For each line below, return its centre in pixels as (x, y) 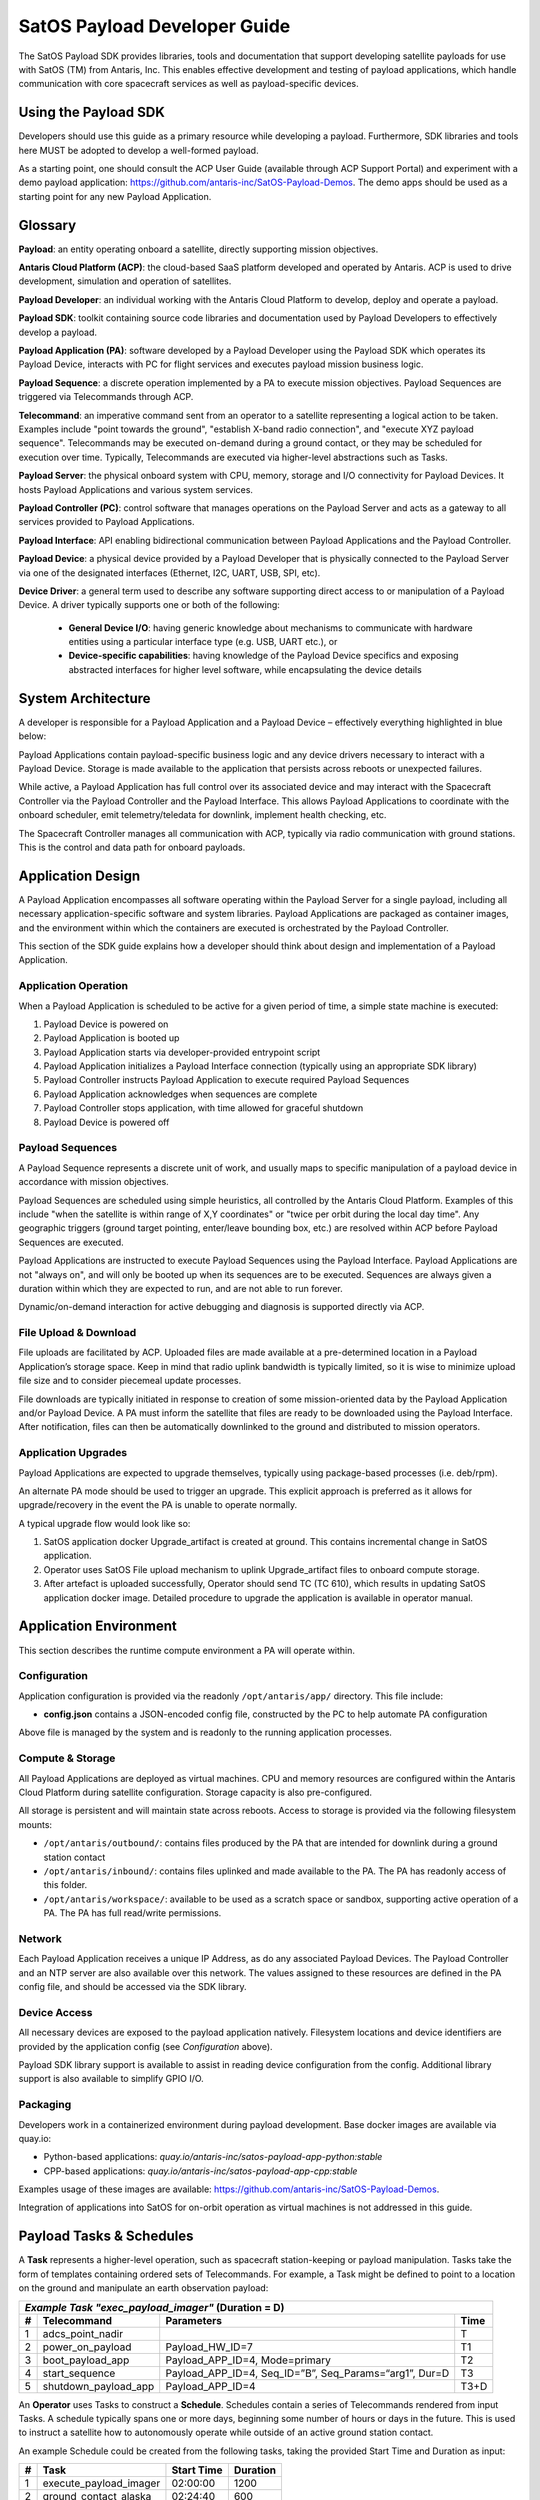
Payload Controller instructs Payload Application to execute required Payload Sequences (226, 1080)
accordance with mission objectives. (93, 1182)
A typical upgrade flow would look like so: (104, 1523)
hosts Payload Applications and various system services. (136, 489)
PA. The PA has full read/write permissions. (132, 1913)
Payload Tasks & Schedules (106, 2236)
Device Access (55, 2012)
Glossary (47, 225)
